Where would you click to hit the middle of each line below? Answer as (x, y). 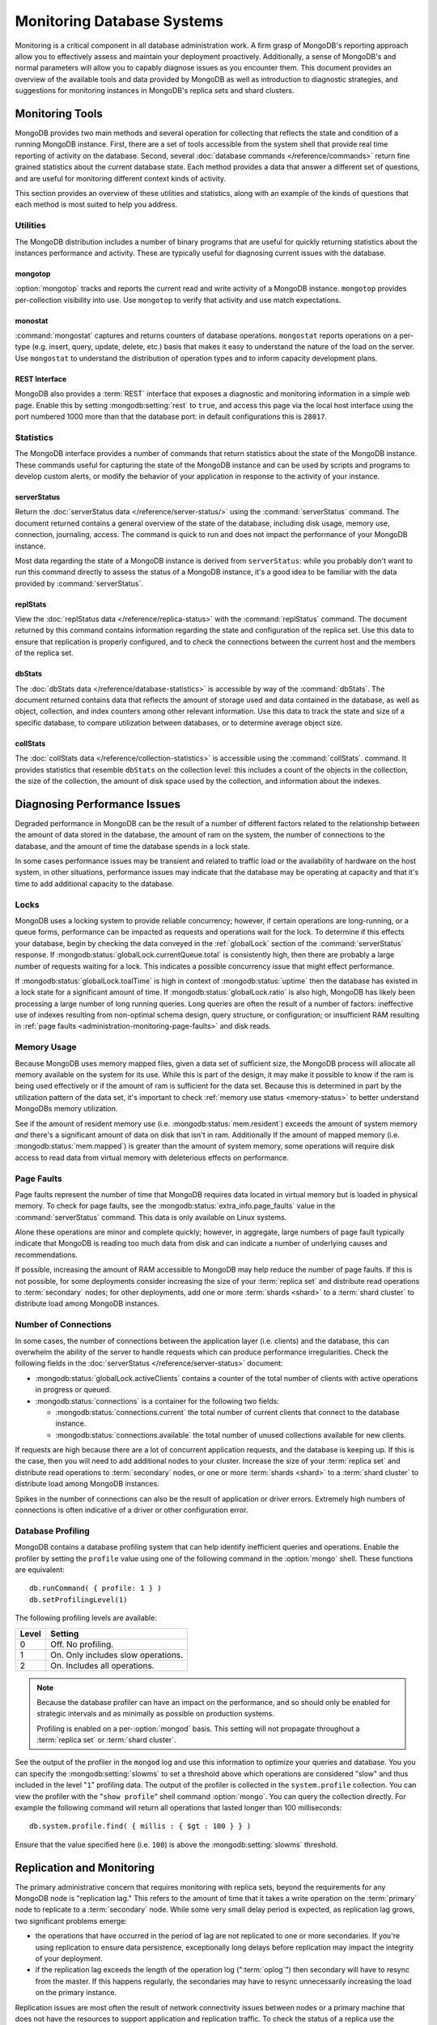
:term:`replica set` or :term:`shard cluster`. (107, 1740)
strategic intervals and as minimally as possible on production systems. (156, 1714)
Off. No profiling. (82, 1644)
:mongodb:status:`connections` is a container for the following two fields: (157, 1400)
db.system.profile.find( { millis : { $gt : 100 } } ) (140, 1826)
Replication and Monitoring (85, 1867)
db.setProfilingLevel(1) (78, 1599)
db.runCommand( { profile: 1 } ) (95, 1588)
